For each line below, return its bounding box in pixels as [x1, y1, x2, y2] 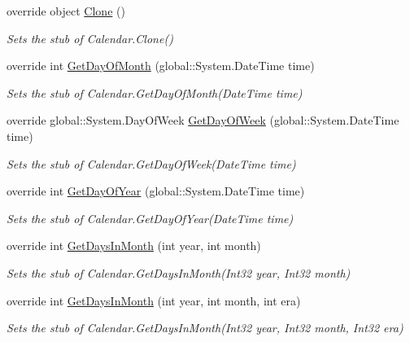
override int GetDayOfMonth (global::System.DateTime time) [7, 57, 315, 74]
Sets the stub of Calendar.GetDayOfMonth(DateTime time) [7, 84, 303, 101]
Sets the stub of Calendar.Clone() [7, 29, 173, 46]
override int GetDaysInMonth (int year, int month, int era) [7, 292, 301, 309]
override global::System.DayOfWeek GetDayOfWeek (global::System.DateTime [7, 112, 399, 129]
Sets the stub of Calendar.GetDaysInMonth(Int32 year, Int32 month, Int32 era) [7, 319, 403, 336]
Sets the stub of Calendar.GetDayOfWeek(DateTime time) [7, 155, 296, 172]
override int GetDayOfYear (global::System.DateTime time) [7, 182, 305, 199]
